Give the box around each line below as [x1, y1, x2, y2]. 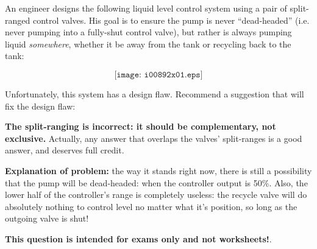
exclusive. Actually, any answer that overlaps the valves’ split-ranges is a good [5, 132, 302, 144]
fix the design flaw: [5, 99, 76, 112]
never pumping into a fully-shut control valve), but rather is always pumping [5, 26, 292, 38]
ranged [5, 13, 30, 26]
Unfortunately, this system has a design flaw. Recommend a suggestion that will [5, 87, 304, 100]
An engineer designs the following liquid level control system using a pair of [5, 2, 287, 14]
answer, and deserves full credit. [5, 144, 124, 156]
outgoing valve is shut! [5, 212, 89, 225]
